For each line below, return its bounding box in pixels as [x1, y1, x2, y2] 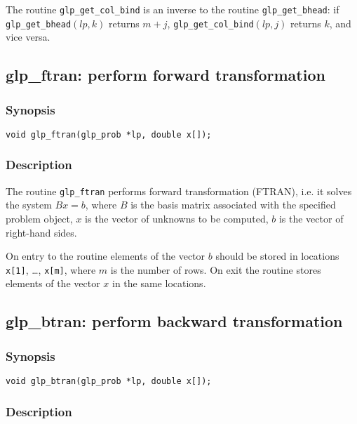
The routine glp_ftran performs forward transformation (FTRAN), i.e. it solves [6, 183, 352, 198]
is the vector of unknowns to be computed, [85, 211, 269, 226]
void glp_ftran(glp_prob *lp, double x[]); [6, 129, 212, 140]
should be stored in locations [215, 249, 339, 263]
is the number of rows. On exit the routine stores [110, 262, 321, 277]
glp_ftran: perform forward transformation [6, 64, 325, 86]
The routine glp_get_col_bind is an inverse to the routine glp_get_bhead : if [6, 2, 339, 16]
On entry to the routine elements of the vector [6, 249, 206, 263]
